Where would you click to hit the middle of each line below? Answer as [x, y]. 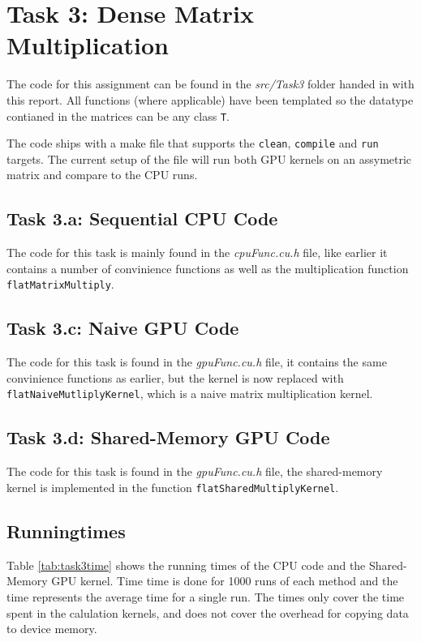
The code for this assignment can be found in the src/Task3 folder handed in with [210, 84]
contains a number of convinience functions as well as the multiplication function [208, 268]
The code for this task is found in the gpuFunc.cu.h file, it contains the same [197, 362]
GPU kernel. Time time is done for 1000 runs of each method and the [225, 581]
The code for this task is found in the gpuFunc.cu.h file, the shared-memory [195, 471]
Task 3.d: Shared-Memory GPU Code [168, 437]
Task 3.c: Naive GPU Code [123, 328]
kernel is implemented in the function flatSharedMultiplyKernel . [173, 487]
